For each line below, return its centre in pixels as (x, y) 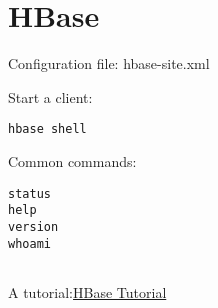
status (29, 193)
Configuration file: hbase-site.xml (109, 63)
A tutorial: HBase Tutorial (87, 291)
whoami (29, 243)
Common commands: (72, 160)
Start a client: (50, 96)
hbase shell (47, 129)
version (33, 226)
